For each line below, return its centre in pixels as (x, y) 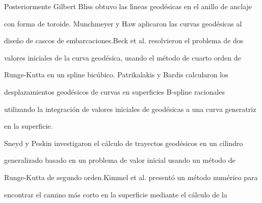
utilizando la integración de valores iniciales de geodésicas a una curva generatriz (130, 109)
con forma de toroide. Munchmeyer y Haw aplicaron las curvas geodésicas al (123, 23)
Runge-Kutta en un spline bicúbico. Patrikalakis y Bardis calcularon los (116, 75)
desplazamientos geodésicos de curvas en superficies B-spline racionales (114, 91)
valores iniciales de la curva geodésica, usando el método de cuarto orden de (123, 57)
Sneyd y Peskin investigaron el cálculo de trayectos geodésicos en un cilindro (124, 143)
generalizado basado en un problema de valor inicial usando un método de (120, 160)
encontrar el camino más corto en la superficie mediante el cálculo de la (116, 194)
